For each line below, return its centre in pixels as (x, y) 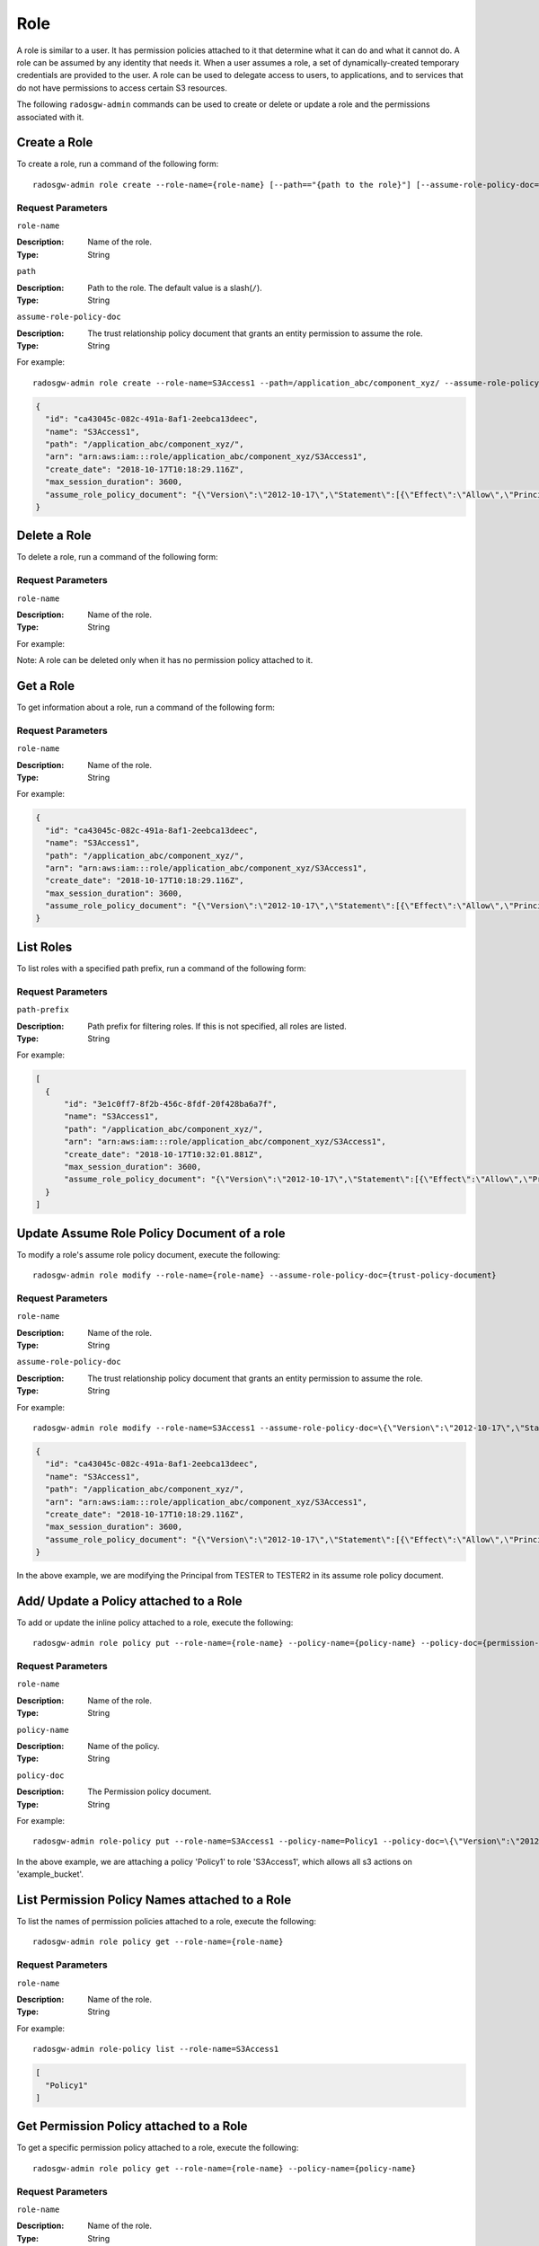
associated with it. (50, 117)
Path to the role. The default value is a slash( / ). (175, 287)
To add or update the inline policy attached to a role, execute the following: (155, 1623)
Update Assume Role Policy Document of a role (151, 1233)
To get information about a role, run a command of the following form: (146, 707)
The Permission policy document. (150, 1791)
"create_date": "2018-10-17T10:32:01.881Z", (164, 1154)
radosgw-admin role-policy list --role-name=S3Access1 (156, 2049)
